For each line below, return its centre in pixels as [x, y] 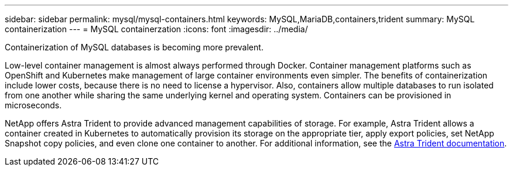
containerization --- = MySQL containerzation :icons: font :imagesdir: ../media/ [156, 29]
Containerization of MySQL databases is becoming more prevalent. [134, 47]
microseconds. [33, 105]
